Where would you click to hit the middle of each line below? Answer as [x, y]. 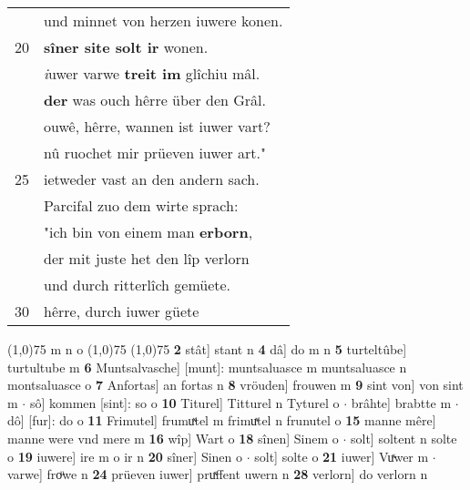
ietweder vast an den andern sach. [152, 179]
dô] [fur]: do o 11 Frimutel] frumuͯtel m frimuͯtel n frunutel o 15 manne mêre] [222, 420]
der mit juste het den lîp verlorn [147, 258]
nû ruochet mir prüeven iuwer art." [155, 153]
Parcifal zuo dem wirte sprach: [141, 205]
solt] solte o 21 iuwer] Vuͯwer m [342, 456]
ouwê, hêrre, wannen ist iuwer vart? [157, 126]
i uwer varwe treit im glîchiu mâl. [152, 73]
